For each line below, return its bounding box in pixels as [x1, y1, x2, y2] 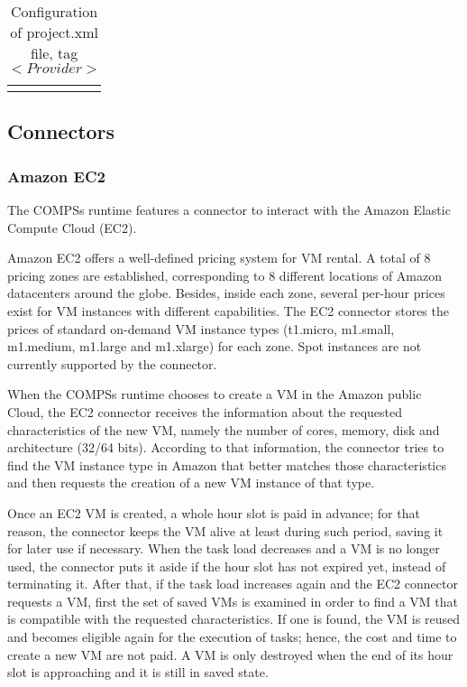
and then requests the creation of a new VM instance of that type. [7, 473, 375, 492]
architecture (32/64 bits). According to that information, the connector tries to [7, 438, 444, 457]
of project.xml [10, 22, 99, 42]
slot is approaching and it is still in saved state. [7, 663, 269, 682]
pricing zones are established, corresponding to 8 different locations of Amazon [7, 265, 443, 284]
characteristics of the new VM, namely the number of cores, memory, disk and [7, 420, 440, 439]
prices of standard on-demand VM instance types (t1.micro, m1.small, [7, 319, 395, 338]
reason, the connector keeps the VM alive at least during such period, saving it [7, 521, 444, 540]
